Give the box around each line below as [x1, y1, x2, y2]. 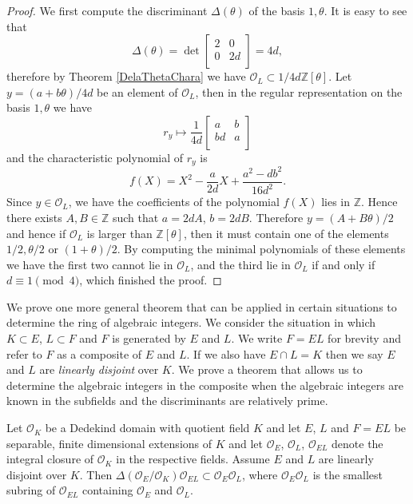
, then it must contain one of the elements [183, 224, 389, 241]
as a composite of [57, 345, 142, 362]
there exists [6, 208, 62, 225]
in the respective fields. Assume [116, 450, 270, 467]
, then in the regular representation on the [195, 83, 403, 100]
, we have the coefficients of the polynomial [68, 193, 280, 210]
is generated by [112, 330, 186, 347]
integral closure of [6, 450, 94, 467]
